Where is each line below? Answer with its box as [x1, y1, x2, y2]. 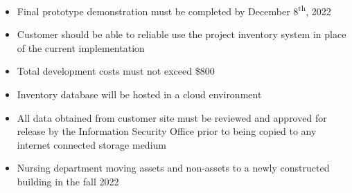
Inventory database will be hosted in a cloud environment [17, 87, 262, 102]
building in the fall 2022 [17, 174, 119, 188]
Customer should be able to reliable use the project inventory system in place [17, 27, 346, 42]
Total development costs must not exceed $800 [17, 64, 215, 78]
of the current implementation [17, 40, 145, 55]
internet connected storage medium [17, 137, 166, 151]
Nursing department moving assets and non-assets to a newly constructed [17, 160, 330, 175]
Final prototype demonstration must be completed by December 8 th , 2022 [17, 2, 331, 18]
